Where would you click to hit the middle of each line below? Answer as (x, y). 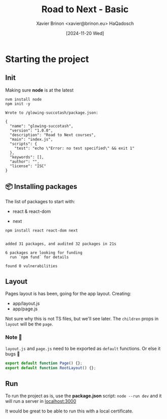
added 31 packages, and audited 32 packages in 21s (61, 244)
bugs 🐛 (13, 353)
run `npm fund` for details (39, 257)
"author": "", (25, 162)
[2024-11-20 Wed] (85, 33)
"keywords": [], (27, 157)
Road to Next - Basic (85, 9)
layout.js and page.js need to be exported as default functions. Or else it (83, 348)
